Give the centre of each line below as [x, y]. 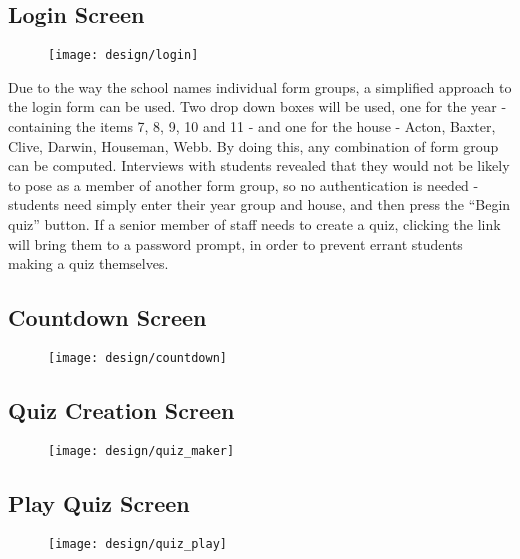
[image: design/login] [123, 55]
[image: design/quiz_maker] [141, 450]
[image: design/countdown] [137, 358]
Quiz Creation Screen [121, 410]
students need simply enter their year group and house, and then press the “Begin [259, 204]
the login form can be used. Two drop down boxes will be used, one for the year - [257, 106]
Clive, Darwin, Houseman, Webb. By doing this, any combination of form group [253, 145]
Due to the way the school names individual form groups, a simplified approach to [260, 86]
